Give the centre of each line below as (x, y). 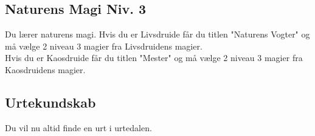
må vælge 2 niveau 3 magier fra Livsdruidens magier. (104, 46)
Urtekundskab (50, 102)
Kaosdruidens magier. (45, 69)
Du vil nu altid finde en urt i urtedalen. (78, 127)
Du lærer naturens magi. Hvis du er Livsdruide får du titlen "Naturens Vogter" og (157, 34)
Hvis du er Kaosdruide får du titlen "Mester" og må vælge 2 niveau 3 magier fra (154, 58)
